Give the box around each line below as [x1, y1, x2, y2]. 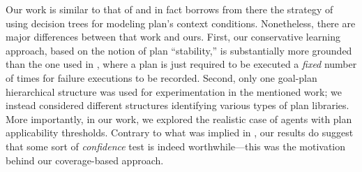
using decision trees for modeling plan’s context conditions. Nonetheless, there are [6, 15, 356, 30]
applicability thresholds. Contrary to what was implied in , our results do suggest [6, 125, 354, 140]
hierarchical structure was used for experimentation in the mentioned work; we [6, 84, 342, 99]
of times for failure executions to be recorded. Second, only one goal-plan [6, 70, 317, 85]
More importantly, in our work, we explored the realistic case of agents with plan [6, 111, 352, 126]
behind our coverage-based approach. [6, 152, 164, 167]
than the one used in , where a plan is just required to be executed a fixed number [6, 57, 357, 71]
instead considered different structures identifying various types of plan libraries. [6, 98, 349, 113]
